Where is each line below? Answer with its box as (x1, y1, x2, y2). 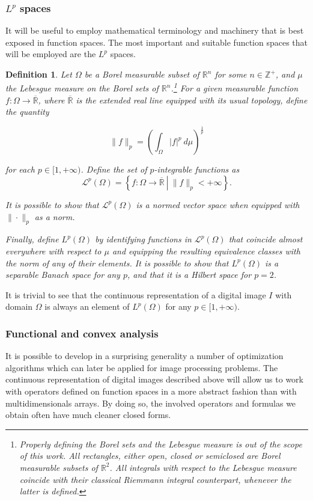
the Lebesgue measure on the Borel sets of (5, 82, 159, 94)
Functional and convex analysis (5, 325, 159, 340)
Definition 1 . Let (5, 68, 72, 80)
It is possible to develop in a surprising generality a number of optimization (5, 349, 284, 362)
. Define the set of (81, 163, 147, 176)
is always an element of (44, 300, 130, 313)
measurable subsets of (19, 461, 98, 473)
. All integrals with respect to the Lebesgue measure (109, 461, 297, 473)
